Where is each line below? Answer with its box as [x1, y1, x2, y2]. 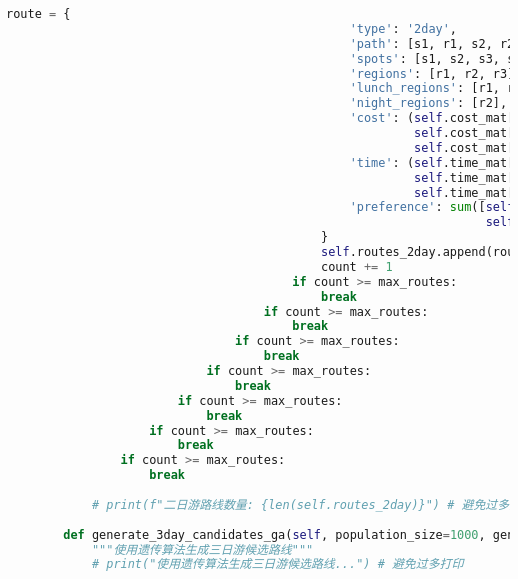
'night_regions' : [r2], [349, 96, 508, 111]
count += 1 [320, 259, 393, 274]
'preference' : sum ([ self [349, 200, 515, 215]
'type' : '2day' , [349, 21, 458, 36]
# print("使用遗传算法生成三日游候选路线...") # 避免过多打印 [91, 557, 464, 572]
